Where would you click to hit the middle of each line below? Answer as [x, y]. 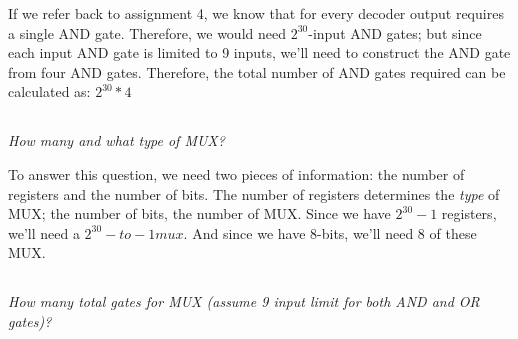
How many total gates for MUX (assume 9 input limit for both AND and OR [244, 301]
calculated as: [49, 91]
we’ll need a [44, 232]
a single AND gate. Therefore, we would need [147, 32]
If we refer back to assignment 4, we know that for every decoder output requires [256, 13]
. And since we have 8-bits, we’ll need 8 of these [330, 232]
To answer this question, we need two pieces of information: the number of [236, 173]
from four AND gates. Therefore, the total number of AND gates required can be [257, 71]
